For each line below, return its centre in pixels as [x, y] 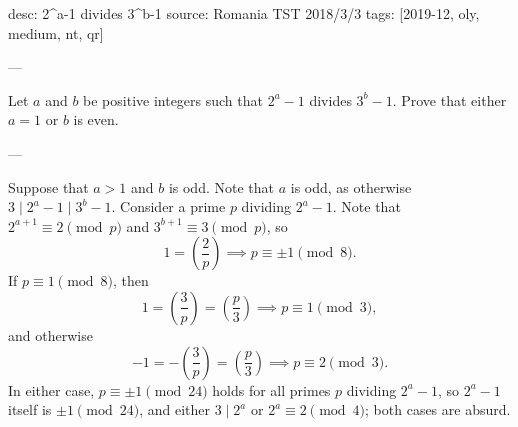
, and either [175, 409]
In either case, [51, 389]
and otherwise [50, 334]
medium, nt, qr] [56, 32]
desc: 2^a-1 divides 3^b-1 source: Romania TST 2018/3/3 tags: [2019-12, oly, [244, 13]
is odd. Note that [221, 186]
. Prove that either [449, 99]
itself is [30, 409]
